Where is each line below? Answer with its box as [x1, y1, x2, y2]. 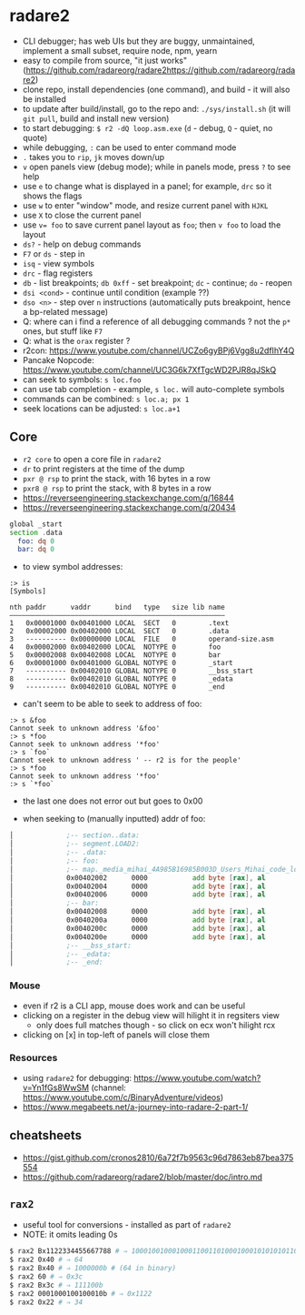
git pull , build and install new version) [22, 113, 170, 124]
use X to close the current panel [22, 209, 142, 220]
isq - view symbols [22, 258, 95, 268]
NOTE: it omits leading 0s [22, 1229, 118, 1240]
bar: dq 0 [17, 545, 54, 554]
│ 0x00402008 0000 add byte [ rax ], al [9, 907, 266, 916]
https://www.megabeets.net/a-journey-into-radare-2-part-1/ [22, 1101, 249, 1112]
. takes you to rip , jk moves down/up [22, 151, 165, 162]
